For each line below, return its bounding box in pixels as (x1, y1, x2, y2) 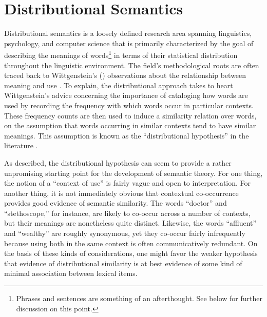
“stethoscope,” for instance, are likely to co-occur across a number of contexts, (4, 207, 251, 218)
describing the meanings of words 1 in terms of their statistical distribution (4, 48, 238, 60)
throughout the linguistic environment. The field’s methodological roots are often (4, 60, 259, 70)
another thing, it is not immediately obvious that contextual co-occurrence (4, 187, 239, 198)
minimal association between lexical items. (4, 268, 138, 279)
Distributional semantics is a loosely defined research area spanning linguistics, (4, 28, 252, 38)
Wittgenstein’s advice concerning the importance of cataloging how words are (4, 90, 248, 101)
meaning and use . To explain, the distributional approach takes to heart (4, 80, 233, 90)
